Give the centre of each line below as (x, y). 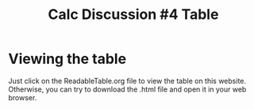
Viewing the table (67, 59)
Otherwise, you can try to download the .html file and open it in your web (127, 89)
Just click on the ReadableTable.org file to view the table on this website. (127, 81)
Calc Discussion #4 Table (133, 15)
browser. (23, 97)
